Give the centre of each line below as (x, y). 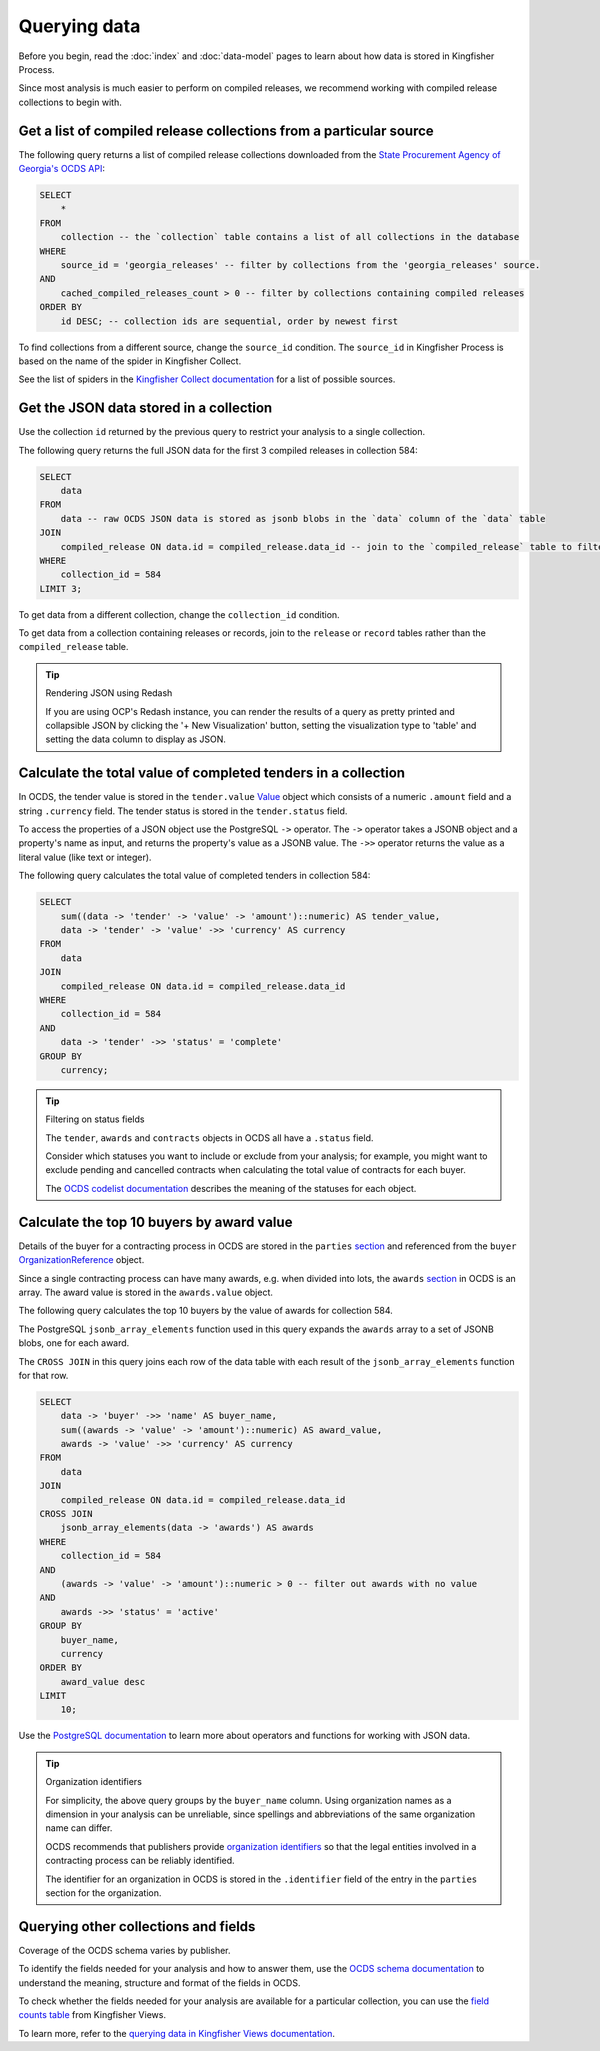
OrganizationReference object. (81, 1260)
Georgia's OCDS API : (61, 169)
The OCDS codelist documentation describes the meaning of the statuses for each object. (231, 1188)
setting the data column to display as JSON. (136, 739)
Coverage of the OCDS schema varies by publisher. (124, 1950)
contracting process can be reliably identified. (140, 1861)
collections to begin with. (70, 102)
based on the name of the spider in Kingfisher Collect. (130, 361)
